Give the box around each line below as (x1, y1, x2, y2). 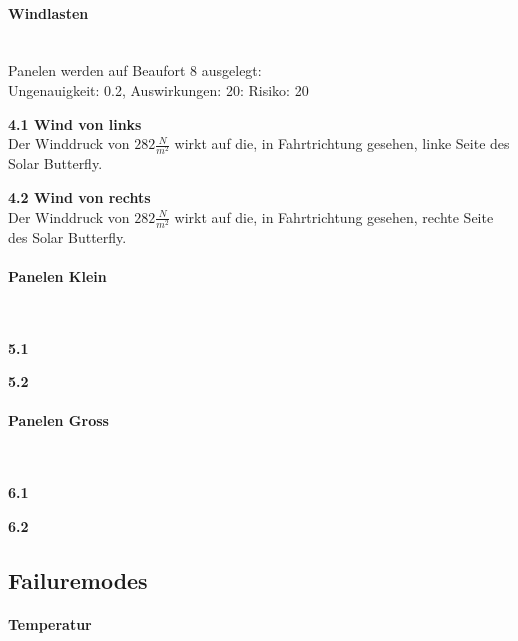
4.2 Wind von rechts (8, 186, 151, 207)
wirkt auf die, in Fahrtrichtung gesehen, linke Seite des (174, 133, 510, 154)
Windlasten (8, 2, 89, 23)
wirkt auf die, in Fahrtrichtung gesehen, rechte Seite (174, 206, 494, 227)
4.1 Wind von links (8, 113, 142, 134)
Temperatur (8, 613, 92, 634)
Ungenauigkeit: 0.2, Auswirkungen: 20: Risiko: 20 (8, 79, 309, 100)
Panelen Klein (8, 265, 107, 286)
